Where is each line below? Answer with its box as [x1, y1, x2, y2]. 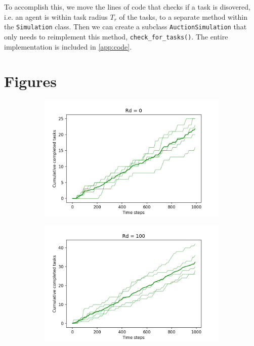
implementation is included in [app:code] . [4, 41, 132, 52]
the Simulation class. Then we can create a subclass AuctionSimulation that [4, 21, 247, 32]
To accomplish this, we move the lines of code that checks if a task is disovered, [4, 2, 250, 12]
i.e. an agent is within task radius [4, 11, 108, 22]
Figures [4, 71, 57, 92]
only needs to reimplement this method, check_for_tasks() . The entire [4, 31, 228, 41]
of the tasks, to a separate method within [119, 11, 247, 22]
